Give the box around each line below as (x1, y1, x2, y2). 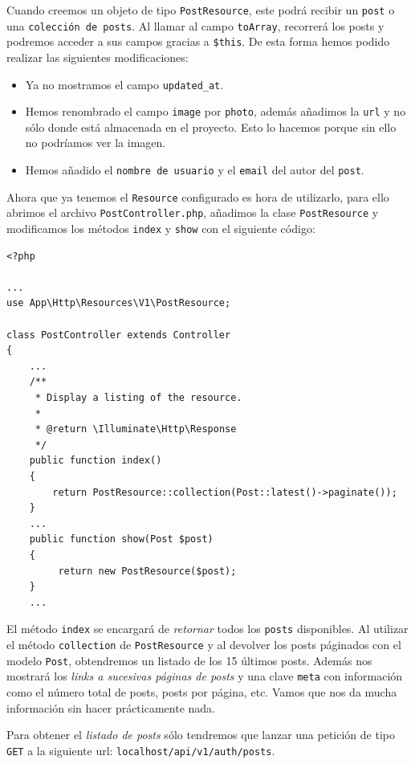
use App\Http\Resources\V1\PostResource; (6, 297, 231, 309)
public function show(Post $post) (29, 533, 214, 545)
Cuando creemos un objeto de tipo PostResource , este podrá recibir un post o (6, 2, 395, 18)
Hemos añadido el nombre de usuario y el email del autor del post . (25, 161, 364, 178)
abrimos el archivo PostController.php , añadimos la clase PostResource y (6, 204, 379, 221)
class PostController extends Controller (6, 329, 231, 341)
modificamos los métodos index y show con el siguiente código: (6, 220, 315, 237)
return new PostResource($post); (58, 565, 237, 577)
